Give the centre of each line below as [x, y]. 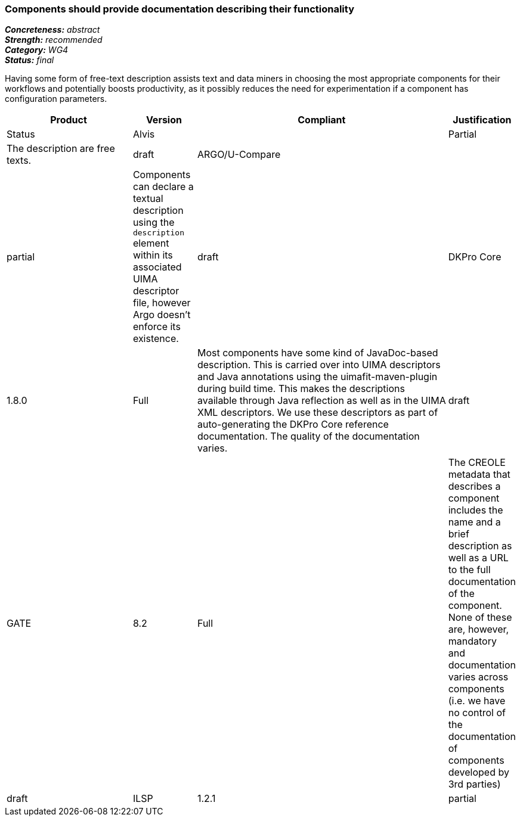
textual [148, 199]
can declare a [163, 187]
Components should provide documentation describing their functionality [179, 9]
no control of [477, 713]
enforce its [157, 327]
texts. [19, 161]
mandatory [472, 641]
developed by [479, 772]
